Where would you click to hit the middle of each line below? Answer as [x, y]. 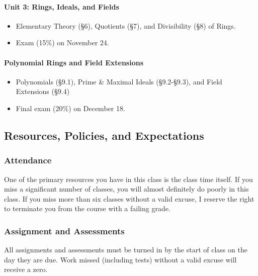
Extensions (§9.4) [43, 91]
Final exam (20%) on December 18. [70, 108]
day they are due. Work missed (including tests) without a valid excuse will [120, 259]
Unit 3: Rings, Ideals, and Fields [62, 6]
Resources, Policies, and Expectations [104, 135]
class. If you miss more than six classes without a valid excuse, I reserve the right [129, 198]
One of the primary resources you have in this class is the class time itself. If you [128, 179]
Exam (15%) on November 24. [62, 42]
